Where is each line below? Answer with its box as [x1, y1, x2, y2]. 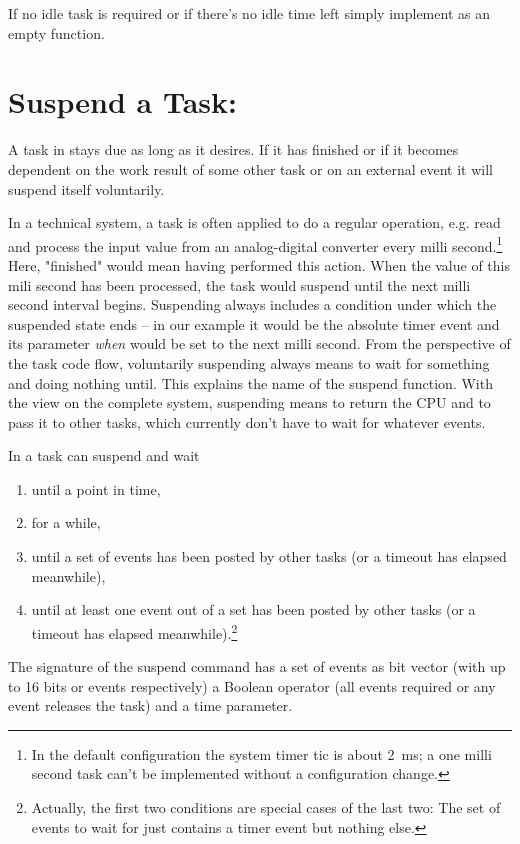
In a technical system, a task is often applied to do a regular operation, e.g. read [8, 212, 501, 233]
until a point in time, [31, 478, 161, 499]
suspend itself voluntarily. [8, 178, 165, 199]
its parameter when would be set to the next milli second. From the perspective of [8, 333, 511, 354]
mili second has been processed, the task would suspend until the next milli [8, 274, 471, 295]
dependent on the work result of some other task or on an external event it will [8, 158, 493, 179]
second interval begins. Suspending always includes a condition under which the [8, 294, 497, 315]
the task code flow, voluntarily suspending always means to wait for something [8, 352, 490, 373]
